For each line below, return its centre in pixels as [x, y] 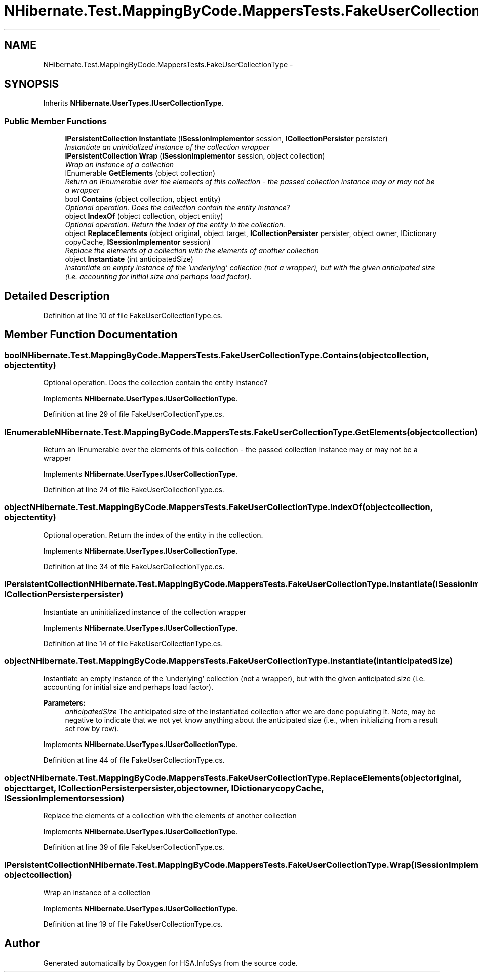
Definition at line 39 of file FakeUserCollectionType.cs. [134, 847]
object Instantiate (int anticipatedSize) [129, 259]
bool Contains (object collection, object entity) [143, 199]
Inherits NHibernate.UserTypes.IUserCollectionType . [133, 103]
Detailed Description [57, 296]
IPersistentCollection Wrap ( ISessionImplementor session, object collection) [195, 156]
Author [22, 944]
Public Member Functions [55, 121]
